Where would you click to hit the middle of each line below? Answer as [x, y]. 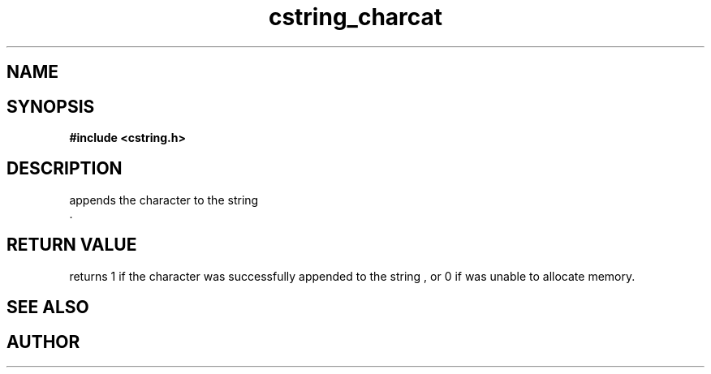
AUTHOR [43, 342]
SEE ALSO [48, 307]
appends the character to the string [164, 200]
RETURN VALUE [72, 245]
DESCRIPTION [65, 169]
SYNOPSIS [51, 106]
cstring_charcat [355, 17]
